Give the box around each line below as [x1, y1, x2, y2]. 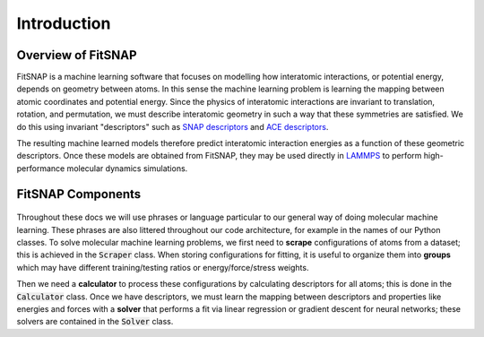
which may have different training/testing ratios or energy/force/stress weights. [16, 262, 309, 272]
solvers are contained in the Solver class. [16, 316, 174, 327]
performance [16, 162, 65, 174]
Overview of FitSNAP [16, 48, 138, 63]
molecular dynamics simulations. [66, 162, 188, 174]
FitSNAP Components [16, 186, 142, 202]
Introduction [16, 13, 111, 33]
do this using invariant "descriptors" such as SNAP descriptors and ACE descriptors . [16, 121, 329, 132]
